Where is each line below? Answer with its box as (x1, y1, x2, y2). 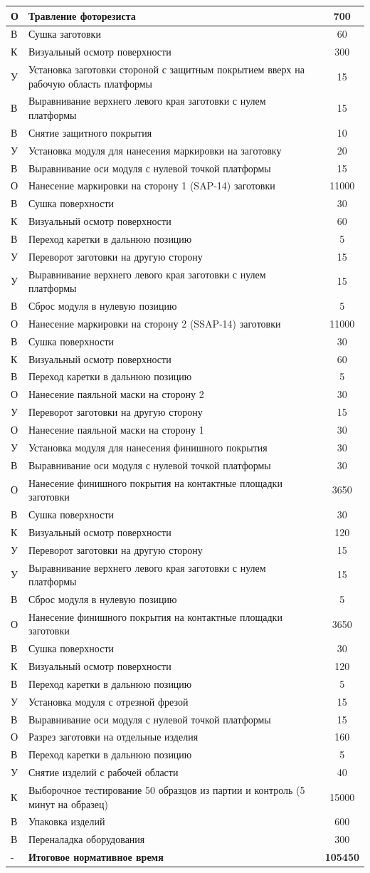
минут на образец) (28, 796, 108, 811)
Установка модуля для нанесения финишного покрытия (28, 439, 268, 454)
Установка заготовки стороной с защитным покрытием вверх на (28, 62, 305, 77)
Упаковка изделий (28, 814, 105, 829)
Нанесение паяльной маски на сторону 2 (28, 387, 204, 402)
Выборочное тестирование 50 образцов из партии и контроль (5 (28, 782, 305, 797)
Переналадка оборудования (28, 832, 145, 847)
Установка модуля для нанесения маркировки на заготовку (28, 142, 282, 157)
